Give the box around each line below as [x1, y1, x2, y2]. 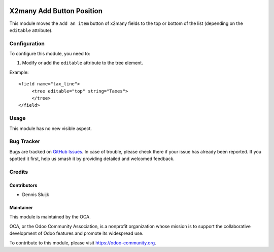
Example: [9, 69, 29, 75]
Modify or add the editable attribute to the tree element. [22, 60, 143, 66]
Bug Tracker [9, 138, 41, 145]
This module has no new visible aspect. [9, 125, 92, 132]
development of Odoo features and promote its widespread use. [9, 230, 144, 236]
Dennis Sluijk [22, 192, 49, 198]
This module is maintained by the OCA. [9, 214, 91, 220]
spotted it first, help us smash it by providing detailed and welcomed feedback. [9, 155, 175, 162]
